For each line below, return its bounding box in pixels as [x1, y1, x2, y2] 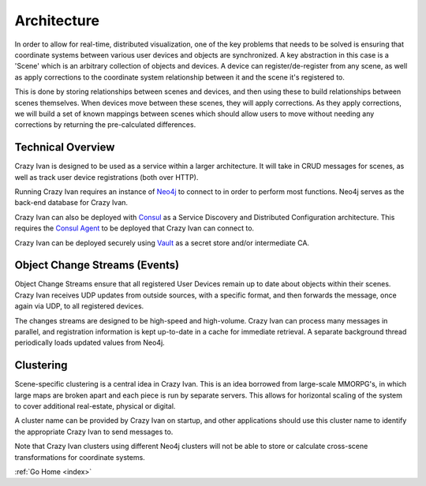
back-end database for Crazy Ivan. [14, 198, 129, 207]
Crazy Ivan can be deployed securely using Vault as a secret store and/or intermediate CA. [14, 237, 310, 248]
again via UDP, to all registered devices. [14, 301, 144, 311]
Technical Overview [14, 140, 115, 154]
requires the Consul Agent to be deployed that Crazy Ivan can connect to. [14, 223, 255, 233]
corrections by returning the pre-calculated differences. [14, 120, 196, 129]
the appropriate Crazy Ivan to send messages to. [14, 427, 174, 436]
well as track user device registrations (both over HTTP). [14, 172, 199, 181]
